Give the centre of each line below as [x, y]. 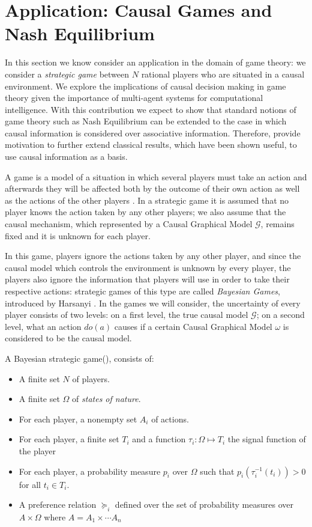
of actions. [170, 419]
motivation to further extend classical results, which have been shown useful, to [151, 145]
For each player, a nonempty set [78, 419]
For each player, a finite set [69, 439]
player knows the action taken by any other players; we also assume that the [145, 212]
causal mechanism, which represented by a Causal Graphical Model [129, 224]
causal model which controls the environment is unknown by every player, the [148, 267]
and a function [159, 439]
